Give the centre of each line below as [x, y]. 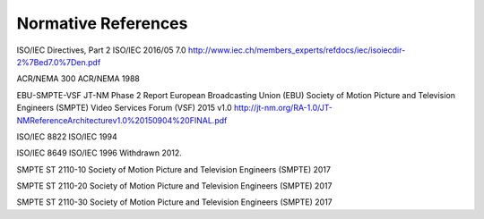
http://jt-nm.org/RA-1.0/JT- [283, 108]
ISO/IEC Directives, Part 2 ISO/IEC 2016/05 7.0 [102, 50]
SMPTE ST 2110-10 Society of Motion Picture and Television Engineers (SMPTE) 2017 [174, 169]
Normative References [102, 23]
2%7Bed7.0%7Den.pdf [59, 62]
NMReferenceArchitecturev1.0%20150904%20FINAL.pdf [122, 120]
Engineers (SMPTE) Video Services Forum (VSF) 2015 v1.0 [124, 108]
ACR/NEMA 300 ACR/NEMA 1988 [78, 79]
